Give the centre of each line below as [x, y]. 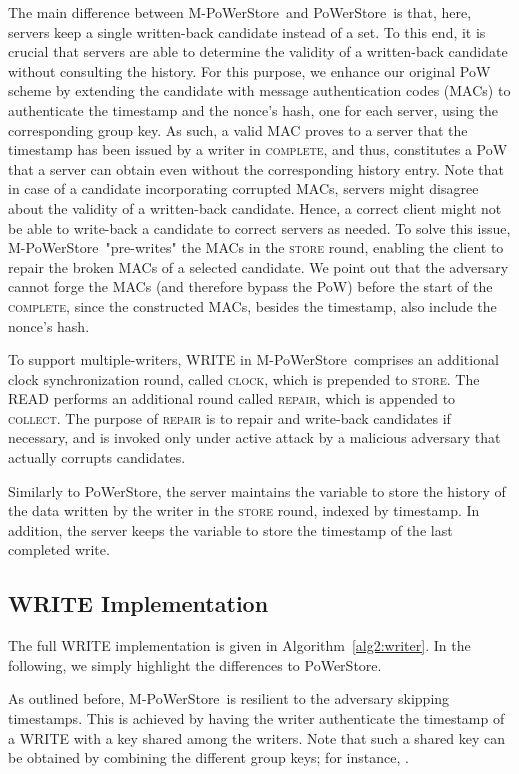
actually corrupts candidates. [97, 457]
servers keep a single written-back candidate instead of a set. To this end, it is [247, 31]
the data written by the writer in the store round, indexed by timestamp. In [244, 510]
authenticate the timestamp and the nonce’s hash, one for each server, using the [253, 109]
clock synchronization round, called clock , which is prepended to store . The [244, 378]
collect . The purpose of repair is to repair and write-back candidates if [229, 417]
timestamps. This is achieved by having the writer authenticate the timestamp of [256, 718]
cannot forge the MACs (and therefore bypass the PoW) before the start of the [250, 286]
